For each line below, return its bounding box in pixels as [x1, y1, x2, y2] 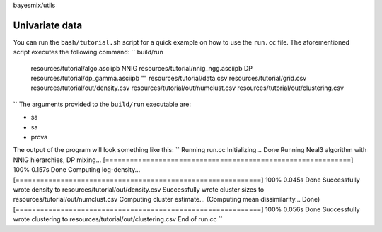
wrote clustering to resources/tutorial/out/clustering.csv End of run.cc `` [13, 215, 223, 224]
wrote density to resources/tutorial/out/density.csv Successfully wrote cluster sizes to [13, 185, 265, 194]
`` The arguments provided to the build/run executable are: [13, 100, 191, 108]
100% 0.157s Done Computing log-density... [13, 166, 141, 174]
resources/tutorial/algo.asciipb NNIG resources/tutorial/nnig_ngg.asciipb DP [30, 64, 253, 72]
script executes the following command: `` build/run [13, 48, 164, 57]
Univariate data [13, 19, 83, 31]
